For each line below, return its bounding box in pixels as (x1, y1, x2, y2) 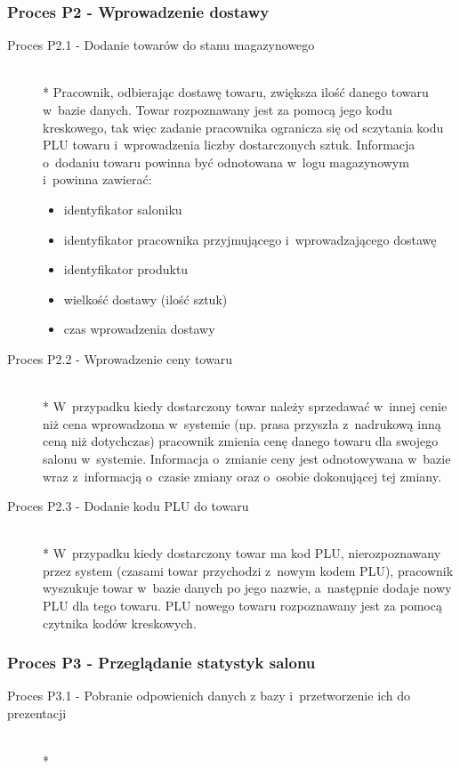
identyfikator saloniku (63, 199, 182, 218)
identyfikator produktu (63, 260, 189, 279)
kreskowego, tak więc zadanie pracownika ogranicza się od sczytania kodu (43, 117, 444, 136)
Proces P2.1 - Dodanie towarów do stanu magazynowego (7, 36, 315, 54)
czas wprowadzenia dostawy (63, 320, 215, 338)
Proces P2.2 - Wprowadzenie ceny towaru (7, 349, 232, 368)
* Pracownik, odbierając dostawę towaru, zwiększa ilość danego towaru (43, 83, 429, 101)
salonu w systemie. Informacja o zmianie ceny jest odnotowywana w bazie (43, 449, 451, 467)
